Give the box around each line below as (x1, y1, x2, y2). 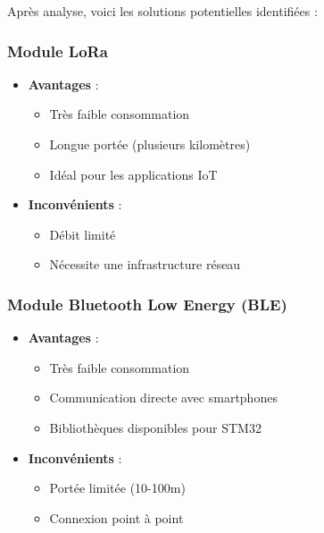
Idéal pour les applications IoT (49, 165, 218, 183)
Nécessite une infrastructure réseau (49, 255, 241, 274)
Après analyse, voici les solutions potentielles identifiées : (7, 2, 318, 20)
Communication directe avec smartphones (49, 388, 278, 407)
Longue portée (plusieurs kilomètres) (49, 135, 251, 153)
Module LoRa (7, 39, 108, 62)
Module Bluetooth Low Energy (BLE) (7, 292, 287, 315)
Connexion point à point (49, 508, 184, 527)
